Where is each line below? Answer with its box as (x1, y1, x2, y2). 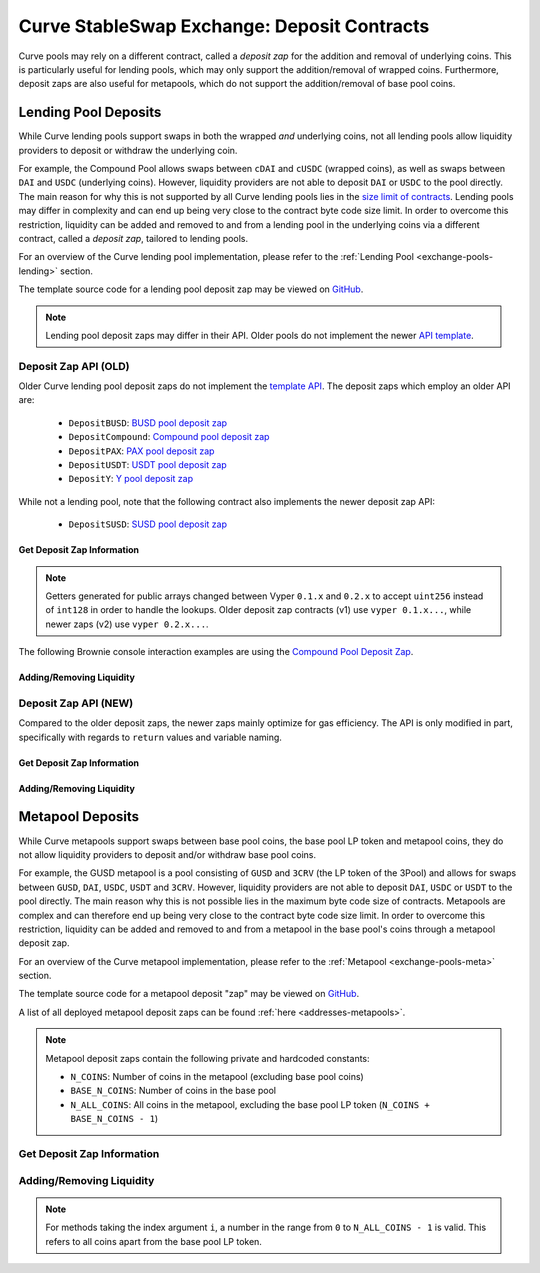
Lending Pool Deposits (18, 104, 162, 121)
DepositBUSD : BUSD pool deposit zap (68, 416, 228, 429)
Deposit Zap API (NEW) (18, 696, 134, 710)
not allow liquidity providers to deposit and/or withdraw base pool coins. (18, 848, 317, 860)
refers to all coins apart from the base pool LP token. (45, 1235, 262, 1247)
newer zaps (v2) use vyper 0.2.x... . (45, 618, 209, 630)
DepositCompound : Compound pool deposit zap (68, 431, 270, 443)
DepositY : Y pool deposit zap (68, 473, 194, 485)
